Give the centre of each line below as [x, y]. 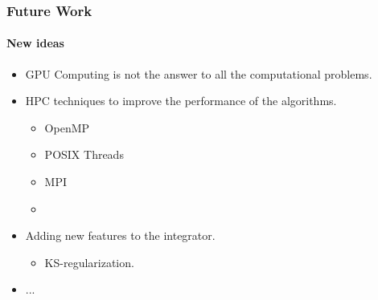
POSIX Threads [84, 154]
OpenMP [67, 127]
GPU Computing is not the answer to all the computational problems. [199, 73]
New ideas [35, 43]
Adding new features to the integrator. [120, 235]
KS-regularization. [89, 262]
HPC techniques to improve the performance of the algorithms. [181, 101]
